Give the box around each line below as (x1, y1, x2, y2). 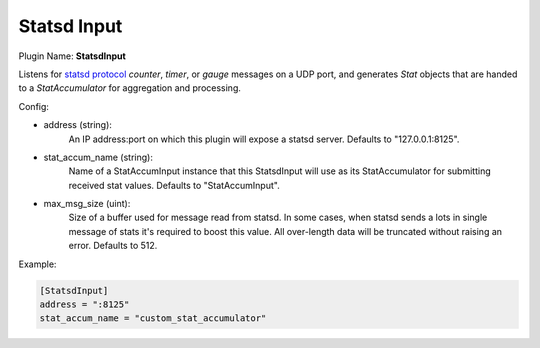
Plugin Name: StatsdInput (18, 50, 127, 62)
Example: (18, 258, 57, 270)
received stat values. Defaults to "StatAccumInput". (68, 179, 280, 191)
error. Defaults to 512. (68, 240, 158, 252)
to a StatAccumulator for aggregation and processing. (18, 82, 242, 94)
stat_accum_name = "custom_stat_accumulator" (39, 313, 267, 324)
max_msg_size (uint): (43, 198, 131, 210)
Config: (18, 100, 50, 112)
